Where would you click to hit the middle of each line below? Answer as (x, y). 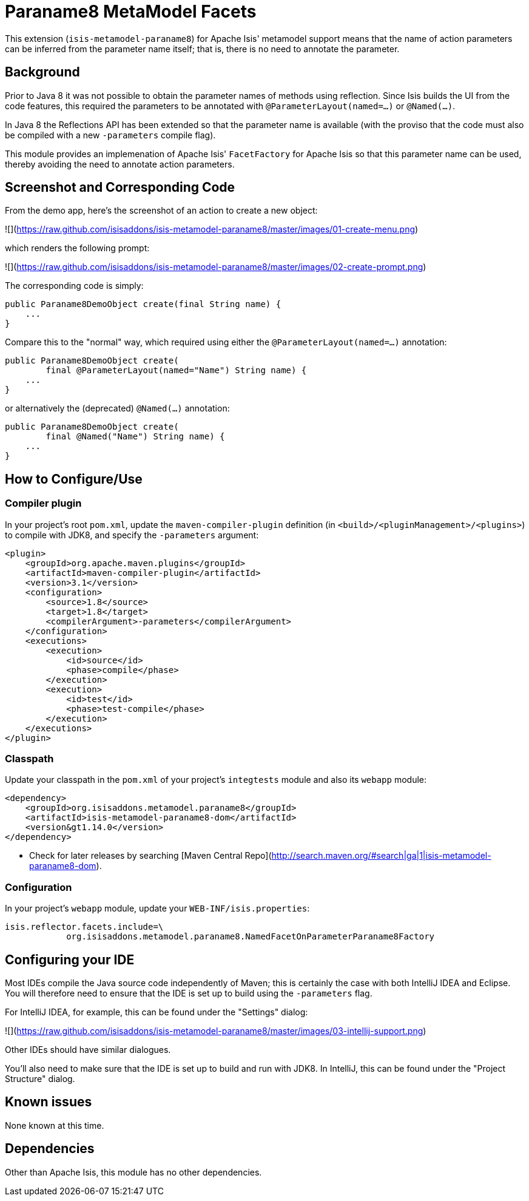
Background (42, 72)
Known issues (49, 1102)
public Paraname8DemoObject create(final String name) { (143, 304)
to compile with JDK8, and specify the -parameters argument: (132, 535)
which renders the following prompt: (77, 248)
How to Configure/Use (74, 479)
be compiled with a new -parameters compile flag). (110, 135)
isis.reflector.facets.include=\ (84, 927)
